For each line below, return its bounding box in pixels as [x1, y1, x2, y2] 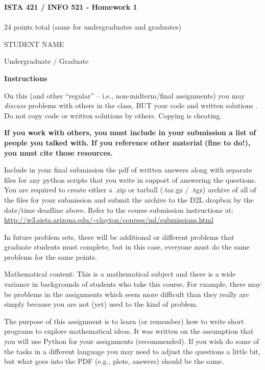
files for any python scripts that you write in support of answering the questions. [4, 174, 257, 185]
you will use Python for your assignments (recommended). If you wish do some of [4, 336, 259, 347]
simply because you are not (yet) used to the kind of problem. [4, 299, 198, 309]
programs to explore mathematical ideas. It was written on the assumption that [4, 326, 254, 336]
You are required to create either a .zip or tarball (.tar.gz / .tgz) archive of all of [4, 184, 256, 195]
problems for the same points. [4, 251, 97, 262]
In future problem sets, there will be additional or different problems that [4, 231, 234, 242]
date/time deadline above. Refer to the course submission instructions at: [4, 204, 234, 215]
